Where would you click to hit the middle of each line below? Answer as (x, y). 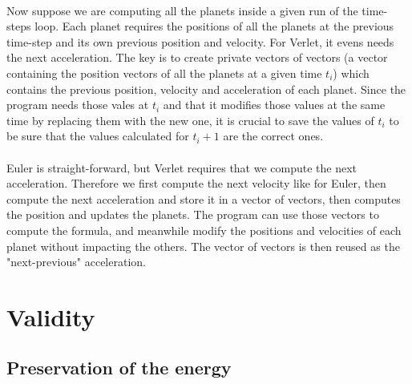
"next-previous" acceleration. (76, 262)
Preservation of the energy (119, 368)
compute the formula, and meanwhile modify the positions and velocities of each (204, 230)
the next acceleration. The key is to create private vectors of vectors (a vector (197, 57)
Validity (51, 316)
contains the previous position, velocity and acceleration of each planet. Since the (206, 89)
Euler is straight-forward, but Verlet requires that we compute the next (182, 167)
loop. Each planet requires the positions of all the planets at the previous (214, 26)
